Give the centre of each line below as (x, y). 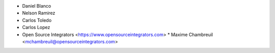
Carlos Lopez (36, 28)
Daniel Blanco (37, 6)
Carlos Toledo (37, 20)
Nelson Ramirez (39, 13)
